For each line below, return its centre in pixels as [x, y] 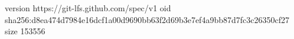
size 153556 [25, 31]
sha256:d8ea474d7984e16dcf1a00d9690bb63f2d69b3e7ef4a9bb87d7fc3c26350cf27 [147, 19]
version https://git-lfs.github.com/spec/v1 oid [88, 8]
